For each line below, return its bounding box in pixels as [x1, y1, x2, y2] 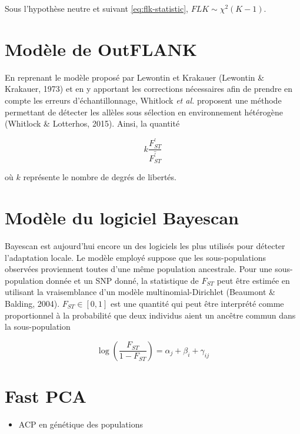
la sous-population [5, 320, 71, 333]
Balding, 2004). [5, 297, 60, 309]
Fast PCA [5, 383, 86, 408]
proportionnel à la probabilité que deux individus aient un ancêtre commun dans [5, 309, 296, 321]
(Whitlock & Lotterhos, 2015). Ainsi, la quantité [5, 117, 180, 130]
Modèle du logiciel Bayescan [5, 206, 239, 230]
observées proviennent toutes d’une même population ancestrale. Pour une [5, 263, 272, 275]
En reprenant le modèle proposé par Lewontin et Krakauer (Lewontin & [5, 71, 265, 83]
